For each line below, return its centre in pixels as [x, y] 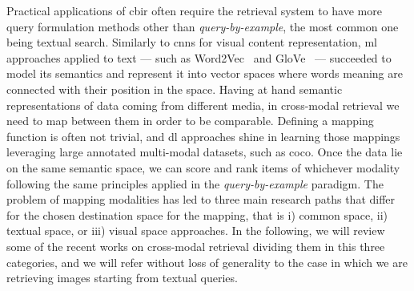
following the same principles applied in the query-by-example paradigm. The [195, 183]
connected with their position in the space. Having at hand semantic [175, 89]
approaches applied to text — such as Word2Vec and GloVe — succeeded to [199, 57]
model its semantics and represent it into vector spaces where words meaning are [205, 73]
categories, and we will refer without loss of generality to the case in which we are [207, 262]
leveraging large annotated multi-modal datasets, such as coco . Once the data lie [205, 152]
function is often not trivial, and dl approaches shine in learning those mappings [203, 136]
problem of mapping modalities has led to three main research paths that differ [201, 199]
